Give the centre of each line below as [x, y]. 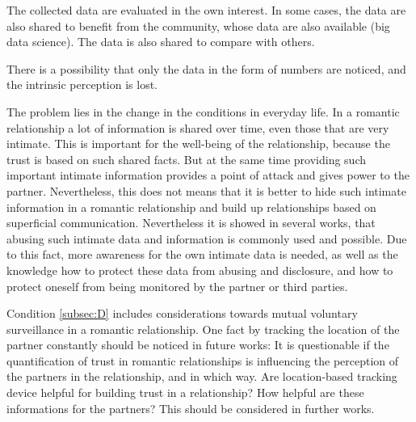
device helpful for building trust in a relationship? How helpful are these [185, 392]
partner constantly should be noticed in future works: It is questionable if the [198, 345]
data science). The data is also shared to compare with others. [161, 42]
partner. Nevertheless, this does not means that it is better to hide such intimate [206, 190]
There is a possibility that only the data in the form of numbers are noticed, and [206, 68]
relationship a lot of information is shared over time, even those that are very [198, 127]
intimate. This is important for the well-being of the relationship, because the [198, 143]
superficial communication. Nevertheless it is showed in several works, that [191, 223]
